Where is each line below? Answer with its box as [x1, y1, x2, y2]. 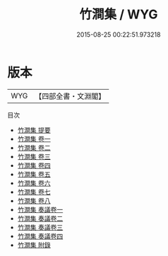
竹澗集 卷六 [17, 178, 51, 187]
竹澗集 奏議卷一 [17, 205, 64, 214]
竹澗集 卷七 [17, 187, 51, 196]
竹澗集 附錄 [17, 240, 51, 249]
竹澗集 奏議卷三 [17, 223, 64, 231]
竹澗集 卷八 [17, 196, 51, 205]
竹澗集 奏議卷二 [17, 214, 64, 223]
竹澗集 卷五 [17, 170, 51, 178]
